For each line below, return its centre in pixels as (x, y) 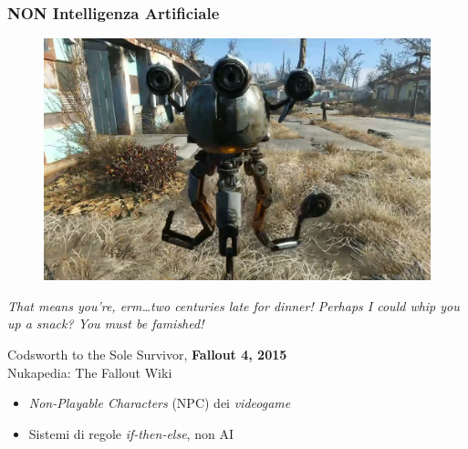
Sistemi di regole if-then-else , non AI (131, 433)
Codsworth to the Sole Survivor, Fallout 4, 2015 (147, 354)
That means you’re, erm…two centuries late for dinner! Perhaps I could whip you (234, 305)
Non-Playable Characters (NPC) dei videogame (160, 403)
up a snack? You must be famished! (106, 324)
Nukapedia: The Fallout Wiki (90, 372)
